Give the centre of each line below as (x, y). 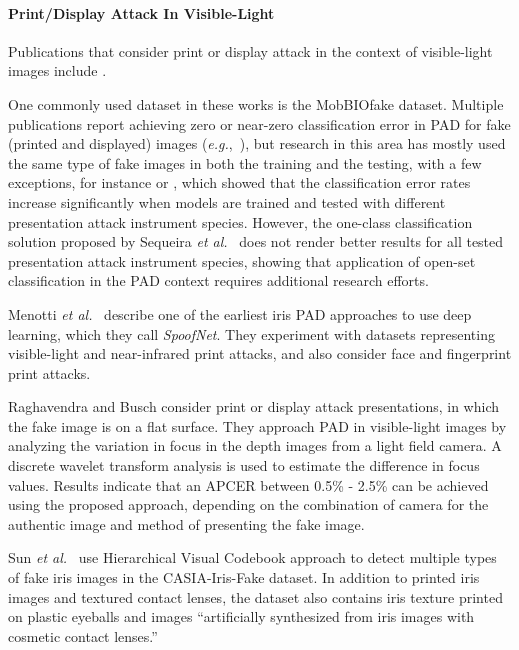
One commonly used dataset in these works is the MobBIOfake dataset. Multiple (256, 103)
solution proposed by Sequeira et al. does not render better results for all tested (256, 241)
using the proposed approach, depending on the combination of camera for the (248, 504)
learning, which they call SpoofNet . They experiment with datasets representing (251, 333)
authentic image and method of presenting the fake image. (186, 523)
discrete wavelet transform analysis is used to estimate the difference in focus (244, 465)
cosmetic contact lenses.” (83, 635)
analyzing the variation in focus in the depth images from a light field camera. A (255, 445)
